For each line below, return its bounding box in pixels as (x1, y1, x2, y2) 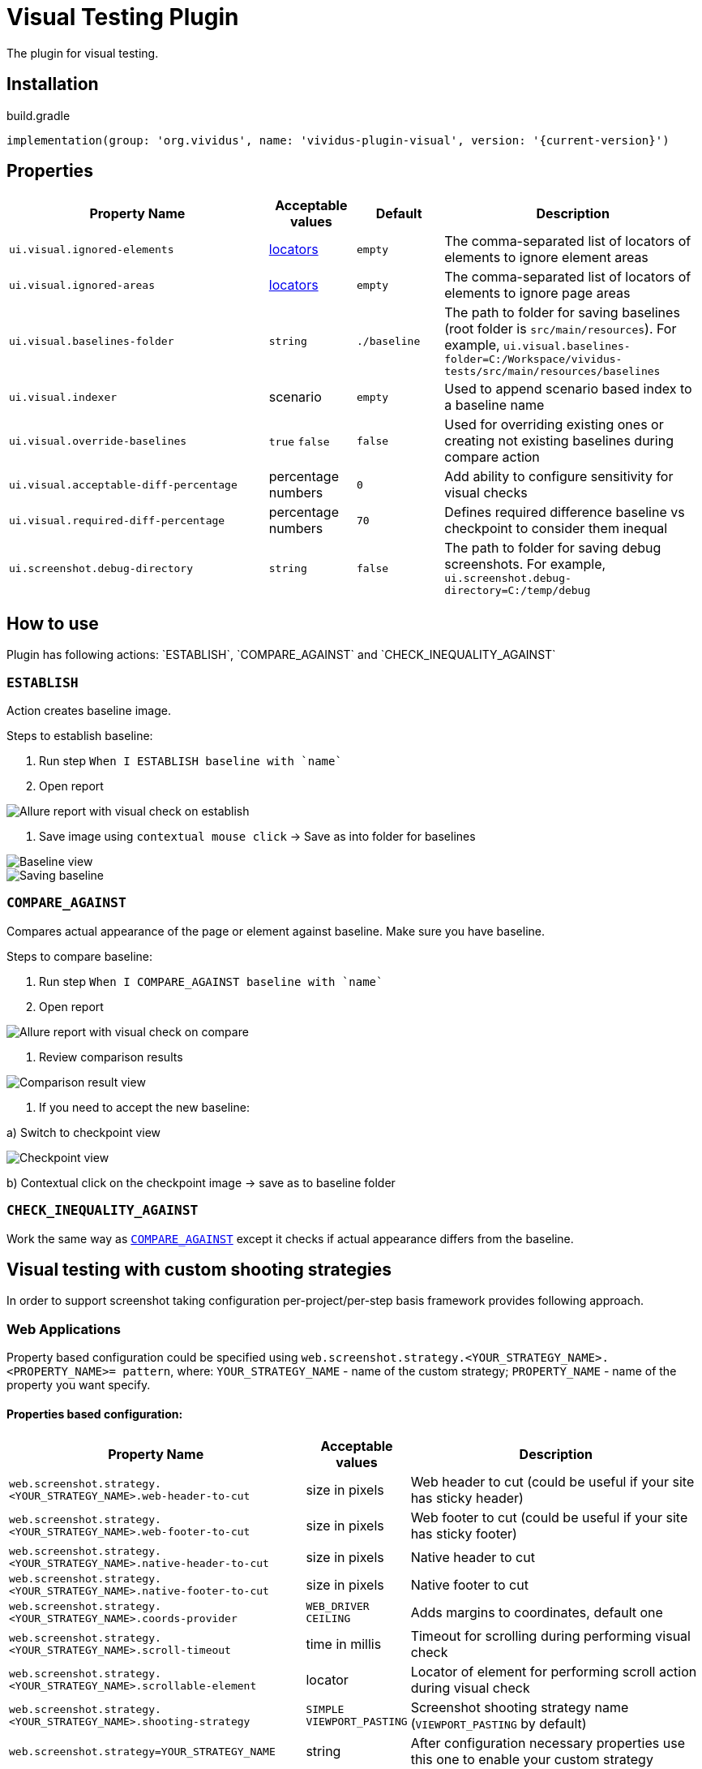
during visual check (410, 1680, 530, 1697)
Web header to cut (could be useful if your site (410, 1474, 695, 1491)
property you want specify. (6, 1378, 151, 1392)
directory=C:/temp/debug (444, 584, 591, 597)
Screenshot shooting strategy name (410, 1699, 629, 1716)
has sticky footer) (410, 1526, 517, 1543)
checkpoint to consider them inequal (444, 520, 668, 537)
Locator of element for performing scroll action (410, 1664, 697, 1681)
